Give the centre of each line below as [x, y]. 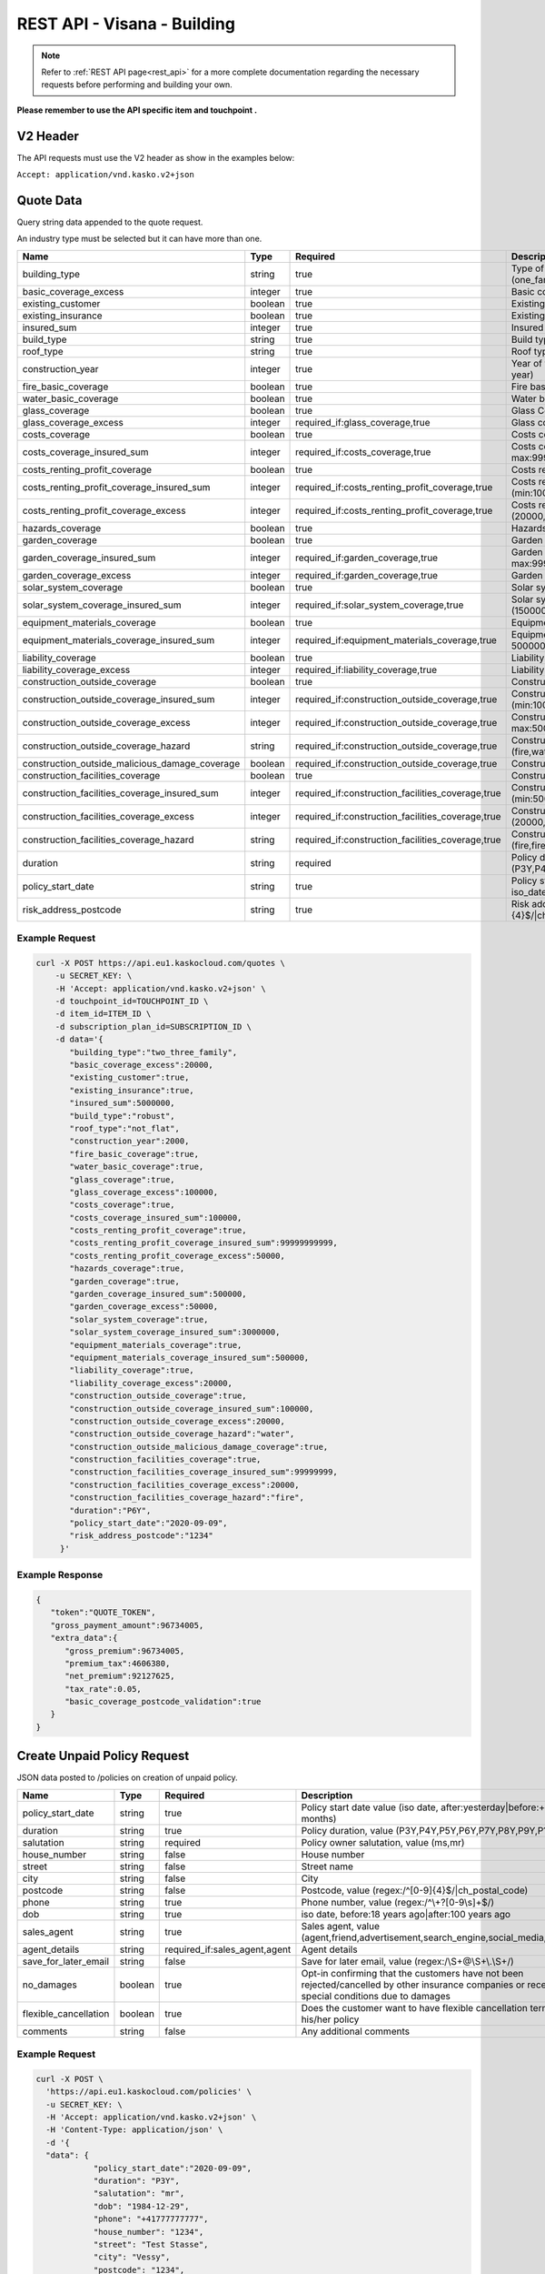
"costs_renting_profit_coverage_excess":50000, [177, 1256]
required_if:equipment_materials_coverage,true [396, 639]
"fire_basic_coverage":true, [134, 1154]
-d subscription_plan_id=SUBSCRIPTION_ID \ [153, 1026]
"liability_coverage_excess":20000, [151, 1383]
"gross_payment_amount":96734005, [127, 1625]
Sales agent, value [341, 1926]
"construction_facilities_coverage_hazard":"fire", [187, 1498]
